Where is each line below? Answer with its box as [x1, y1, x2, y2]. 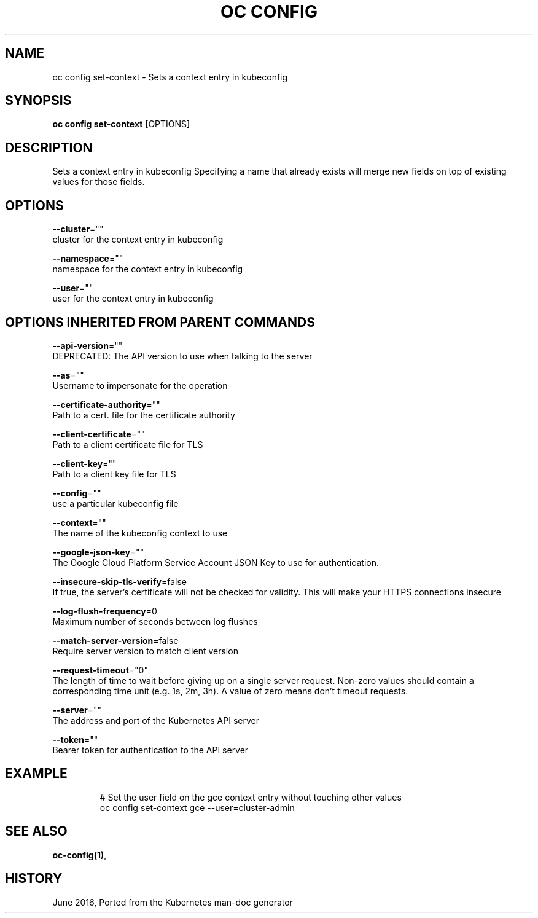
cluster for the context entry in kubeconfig [52, 234, 224, 245]
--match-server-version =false [52, 635, 179, 646]
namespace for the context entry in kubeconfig [52, 264, 243, 275]
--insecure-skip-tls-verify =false [52, 576, 187, 587]
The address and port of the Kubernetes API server [52, 715, 259, 726]
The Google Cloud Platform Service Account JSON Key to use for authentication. [52, 557, 380, 568]
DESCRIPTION [5, 139, 93, 155]
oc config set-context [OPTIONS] [52, 119, 190, 130]
